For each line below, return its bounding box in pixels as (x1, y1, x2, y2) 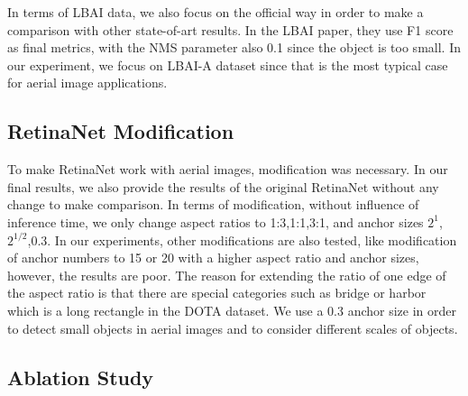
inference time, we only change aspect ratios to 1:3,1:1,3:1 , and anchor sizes (7, 212, 424, 231)
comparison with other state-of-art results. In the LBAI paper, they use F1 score (7, 20, 454, 39)
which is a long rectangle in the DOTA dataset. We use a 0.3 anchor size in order (7, 300, 457, 319)
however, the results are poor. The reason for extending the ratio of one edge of (7, 265, 446, 284)
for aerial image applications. (7, 73, 168, 92)
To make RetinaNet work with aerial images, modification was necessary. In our (7, 160, 448, 179)
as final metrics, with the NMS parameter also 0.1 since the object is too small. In (7, 38, 461, 57)
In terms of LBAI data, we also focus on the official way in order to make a (7, 3, 424, 21)
